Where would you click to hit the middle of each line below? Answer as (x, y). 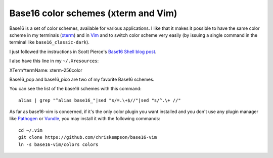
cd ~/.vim (30, 130)
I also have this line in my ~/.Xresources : (54, 61)
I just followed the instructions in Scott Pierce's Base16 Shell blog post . (83, 51)
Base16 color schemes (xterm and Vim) (93, 13)
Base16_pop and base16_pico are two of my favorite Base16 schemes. (82, 79)
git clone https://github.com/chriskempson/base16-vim (88, 137)
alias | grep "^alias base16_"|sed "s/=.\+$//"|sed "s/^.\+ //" (100, 100)
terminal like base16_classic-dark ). (49, 42)
